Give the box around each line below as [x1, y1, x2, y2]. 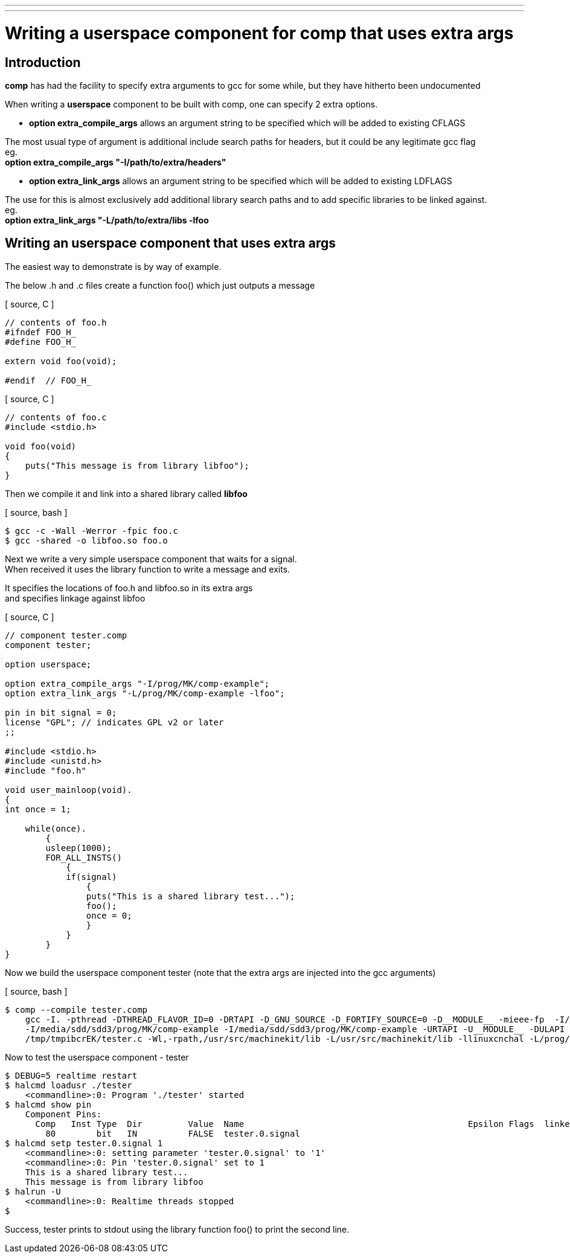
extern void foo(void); [5, 356, 117, 366]
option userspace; [5, 659, 92, 669]
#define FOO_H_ [5, 336, 77, 347]
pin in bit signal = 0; [5, 707, 117, 717]
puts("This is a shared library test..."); [86, 891, 295, 901]
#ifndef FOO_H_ [5, 327, 77, 337]
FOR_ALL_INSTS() [45, 852, 122, 862]
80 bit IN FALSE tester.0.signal [45, 1128, 300, 1138]
